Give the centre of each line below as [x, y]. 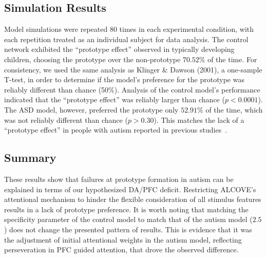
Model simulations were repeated [56, 29]
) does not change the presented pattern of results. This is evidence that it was [128, 229]
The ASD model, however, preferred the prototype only [91, 109]
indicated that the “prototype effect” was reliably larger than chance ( [115, 99]
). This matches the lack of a [199, 119]
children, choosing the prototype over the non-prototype [92, 59]
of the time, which [234, 109]
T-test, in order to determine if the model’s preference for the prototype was [124, 79]
